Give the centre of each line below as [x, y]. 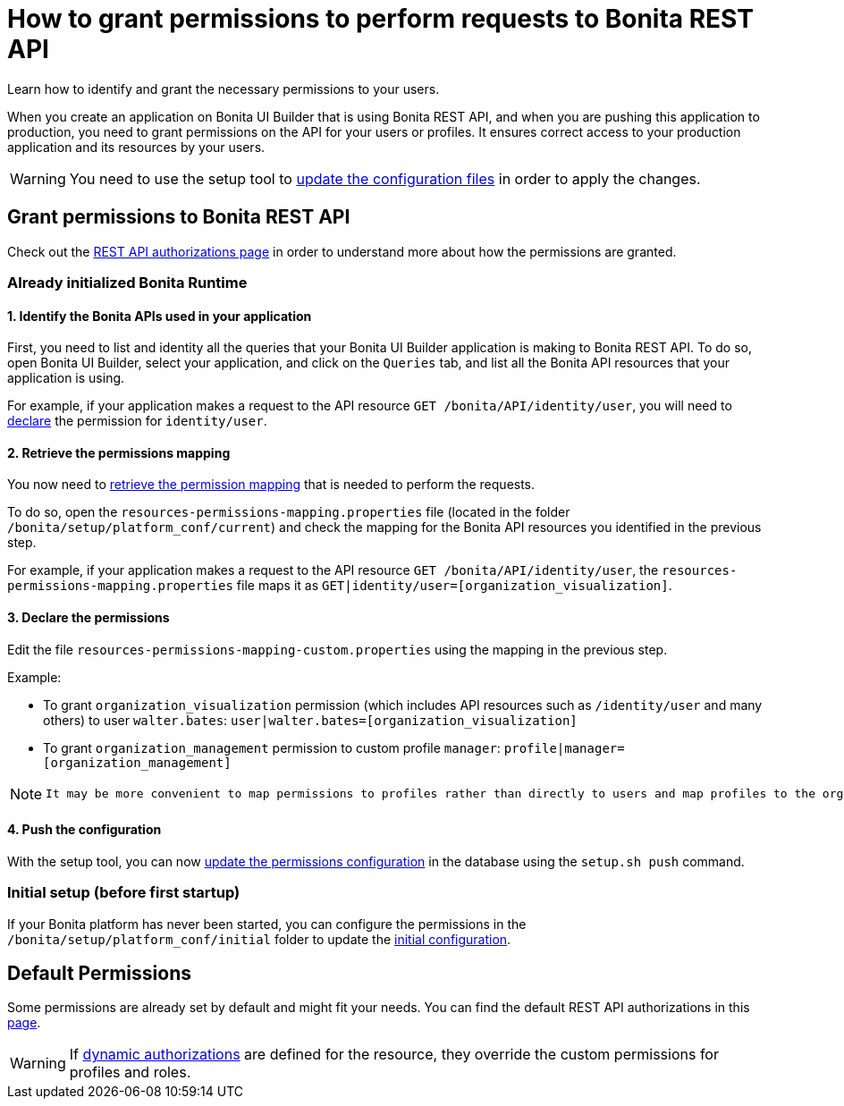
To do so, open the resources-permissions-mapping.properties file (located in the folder [289, 512]
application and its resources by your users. [136, 147]
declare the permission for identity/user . [137, 421]
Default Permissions [99, 974]
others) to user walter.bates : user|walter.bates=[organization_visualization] [310, 720]
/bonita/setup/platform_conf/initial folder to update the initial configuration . [259, 939]
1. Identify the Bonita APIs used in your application [160, 316]
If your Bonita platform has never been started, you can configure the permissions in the [267, 924]
